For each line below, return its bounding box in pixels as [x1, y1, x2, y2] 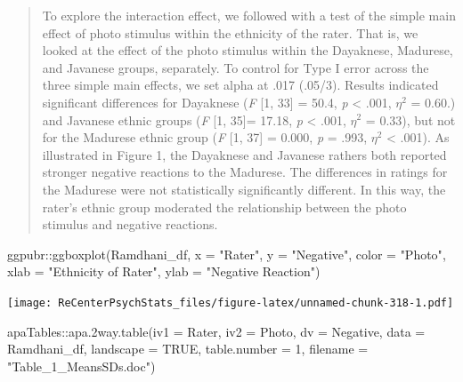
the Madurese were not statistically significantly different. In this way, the [42, 179, 446, 198]
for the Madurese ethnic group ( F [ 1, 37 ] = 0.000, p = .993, [42, 128, 368, 147]
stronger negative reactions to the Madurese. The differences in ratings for [42, 163, 448, 181]
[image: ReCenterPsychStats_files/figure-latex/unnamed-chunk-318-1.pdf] [7, 296, 454, 309]
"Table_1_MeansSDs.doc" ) [7, 356, 156, 375]
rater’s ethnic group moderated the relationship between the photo [42, 197, 407, 216]
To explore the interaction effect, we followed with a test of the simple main [42, 6, 456, 24]
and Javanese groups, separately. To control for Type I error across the [42, 58, 429, 76]
